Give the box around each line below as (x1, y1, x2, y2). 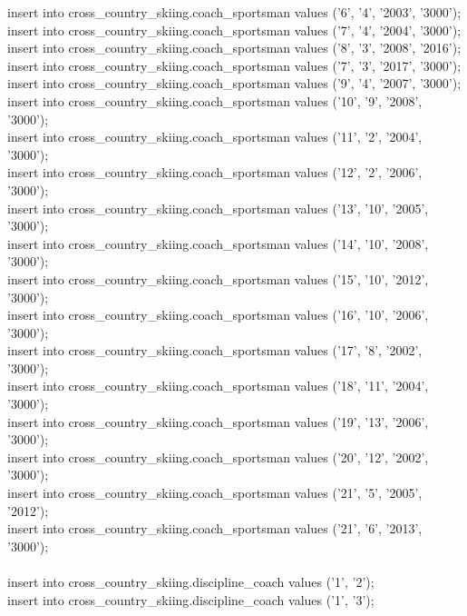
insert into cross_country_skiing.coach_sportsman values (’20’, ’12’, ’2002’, (7, 447, 429, 466)
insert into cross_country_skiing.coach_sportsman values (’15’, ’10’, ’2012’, (7, 269, 429, 288)
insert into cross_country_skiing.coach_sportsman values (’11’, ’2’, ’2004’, (7, 127, 423, 146)
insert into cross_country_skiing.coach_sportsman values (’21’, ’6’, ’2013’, (7, 519, 423, 538)
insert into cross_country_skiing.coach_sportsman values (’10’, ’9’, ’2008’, (7, 91, 423, 110)
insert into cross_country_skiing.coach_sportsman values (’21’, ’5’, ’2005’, (7, 483, 423, 502)
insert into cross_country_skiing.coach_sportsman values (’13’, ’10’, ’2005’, (7, 198, 429, 217)
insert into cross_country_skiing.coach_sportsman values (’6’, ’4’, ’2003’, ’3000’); (7, 3, 462, 21)
